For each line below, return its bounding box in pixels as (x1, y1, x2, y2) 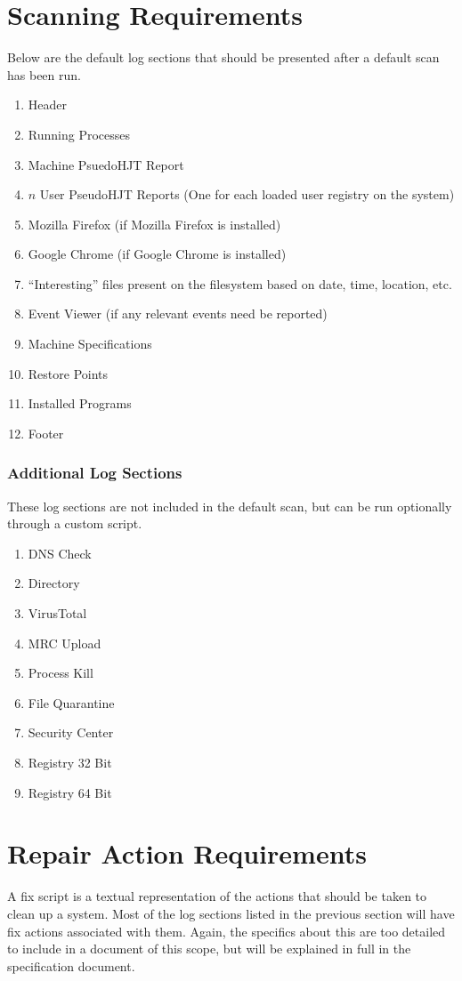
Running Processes (28, 125, 131, 143)
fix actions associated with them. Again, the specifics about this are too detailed (7, 921, 446, 940)
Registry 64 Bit (28, 783, 112, 801)
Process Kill (28, 663, 93, 682)
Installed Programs (28, 394, 132, 413)
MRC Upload (28, 633, 101, 652)
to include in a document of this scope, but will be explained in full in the (7, 939, 411, 958)
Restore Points (28, 364, 109, 382)
